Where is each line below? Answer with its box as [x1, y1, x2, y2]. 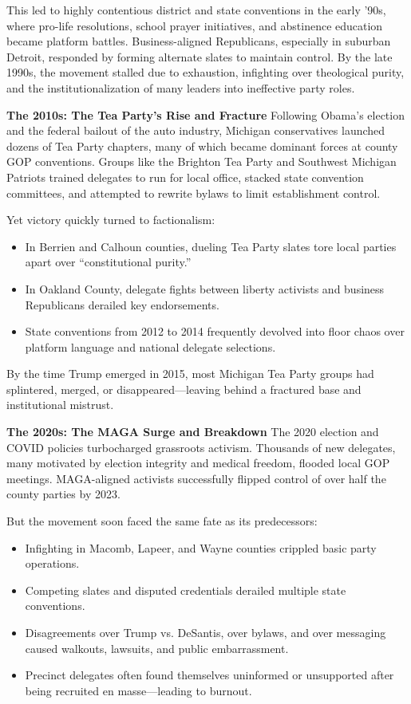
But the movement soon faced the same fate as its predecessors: [6, 513, 318, 529]
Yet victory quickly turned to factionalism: [6, 211, 215, 228]
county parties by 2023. [6, 486, 121, 502]
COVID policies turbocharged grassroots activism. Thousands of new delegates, [6, 439, 396, 455]
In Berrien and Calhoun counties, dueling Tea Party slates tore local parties [25, 238, 397, 254]
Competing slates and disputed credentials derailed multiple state [25, 581, 346, 598]
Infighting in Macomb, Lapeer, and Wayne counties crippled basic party [25, 539, 377, 556]
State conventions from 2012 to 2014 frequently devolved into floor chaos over [25, 323, 405, 340]
